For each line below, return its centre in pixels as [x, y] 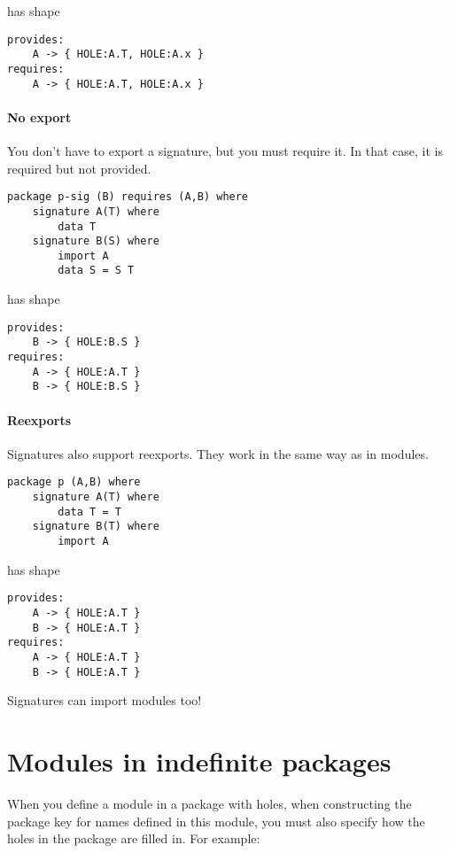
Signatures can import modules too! [105, 700]
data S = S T [96, 271]
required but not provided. [79, 168]
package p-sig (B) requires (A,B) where [128, 197]
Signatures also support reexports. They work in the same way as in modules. [218, 453]
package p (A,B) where [74, 482]
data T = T [89, 512]
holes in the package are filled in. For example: [134, 838]
